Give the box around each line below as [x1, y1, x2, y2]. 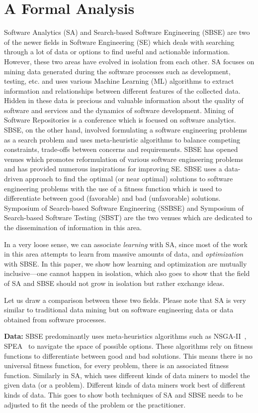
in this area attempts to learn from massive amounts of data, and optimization [4, 249, 244, 259]
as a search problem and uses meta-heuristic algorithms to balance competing [4, 134, 241, 144]
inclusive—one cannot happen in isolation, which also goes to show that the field [4, 268, 250, 278]
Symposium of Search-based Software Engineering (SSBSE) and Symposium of [4, 202, 244, 213]
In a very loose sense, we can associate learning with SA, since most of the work [4, 239, 248, 249]
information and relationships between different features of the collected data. [4, 85, 241, 96]
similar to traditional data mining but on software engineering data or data [4, 304, 234, 315]
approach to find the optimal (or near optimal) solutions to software [25, 173, 233, 184]
